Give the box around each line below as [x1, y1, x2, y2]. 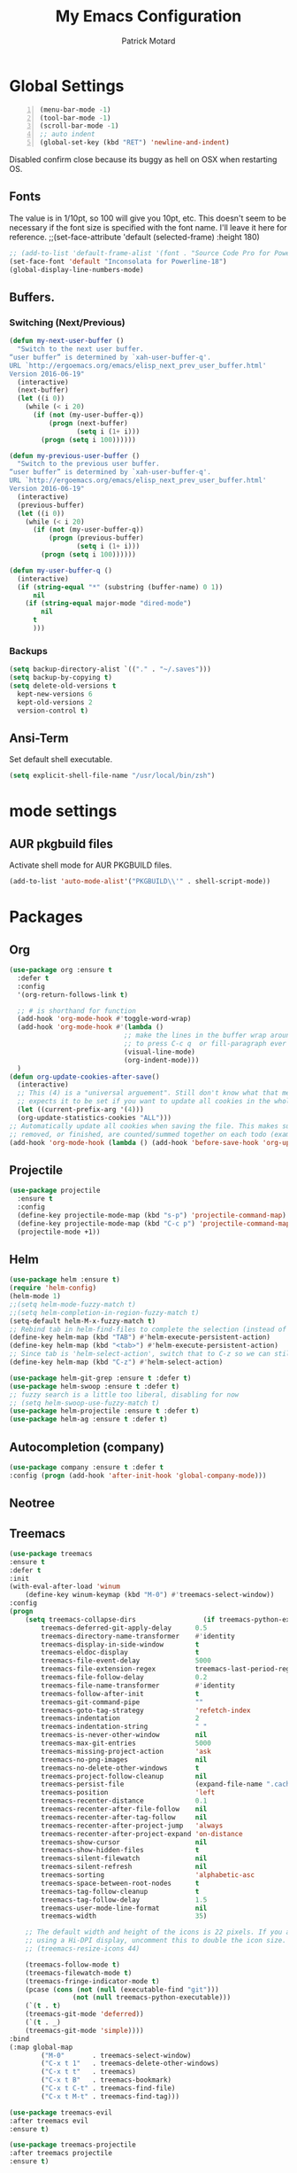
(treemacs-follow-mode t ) [25, 1960, 121, 1969]
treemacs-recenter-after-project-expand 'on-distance [41, 1829, 243, 1838]
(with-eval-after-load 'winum [9, 1582, 121, 1592]
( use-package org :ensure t [9, 966, 113, 975]
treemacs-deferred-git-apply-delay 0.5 [41, 1624, 208, 1632]
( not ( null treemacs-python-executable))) [72, 1993, 232, 2002]
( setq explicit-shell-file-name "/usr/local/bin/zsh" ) [9, 771, 216, 781]
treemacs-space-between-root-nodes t [41, 1879, 200, 1888]
